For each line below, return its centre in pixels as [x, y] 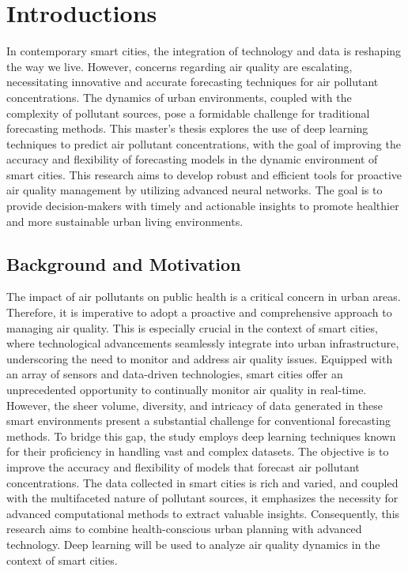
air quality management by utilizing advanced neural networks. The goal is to [195, 190]
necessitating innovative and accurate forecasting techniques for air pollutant [193, 82]
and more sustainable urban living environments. [125, 221]
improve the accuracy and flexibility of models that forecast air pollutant [183, 466]
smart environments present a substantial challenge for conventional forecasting [198, 421]
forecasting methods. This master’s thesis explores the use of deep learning [187, 128]
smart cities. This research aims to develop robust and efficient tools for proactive [204, 174]
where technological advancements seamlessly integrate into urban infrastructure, [203, 343]
